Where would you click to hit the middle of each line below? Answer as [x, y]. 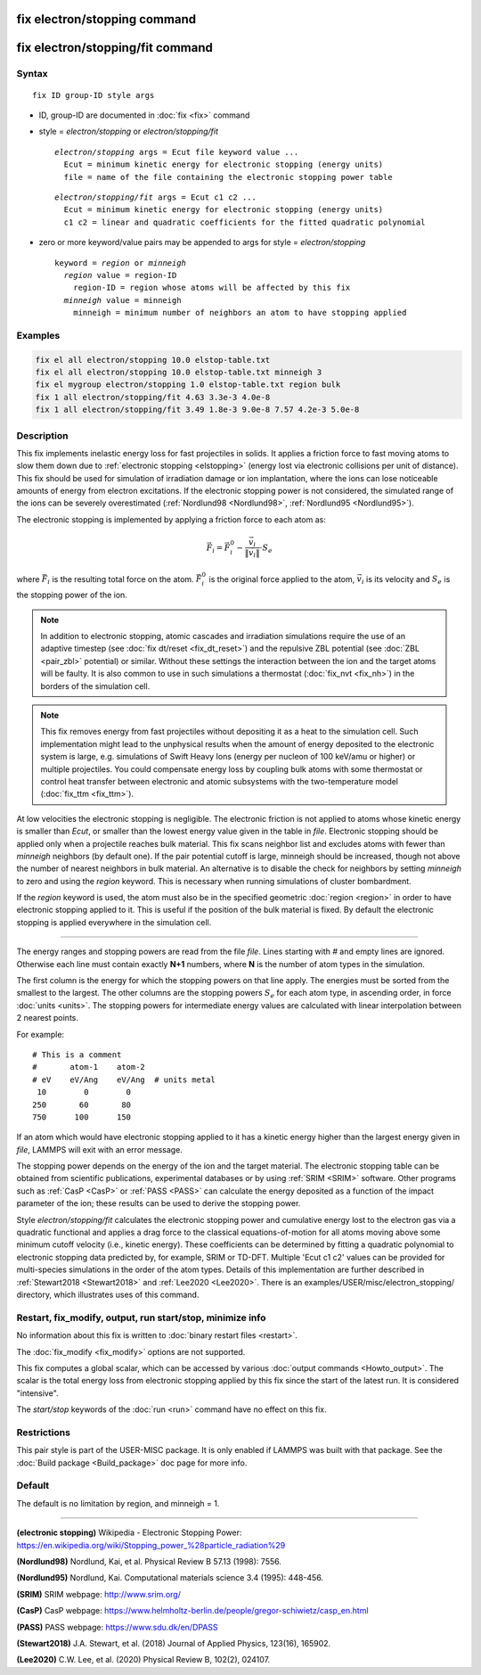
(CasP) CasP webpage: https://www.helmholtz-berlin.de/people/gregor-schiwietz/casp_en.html [192, 1611]
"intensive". [37, 1393]
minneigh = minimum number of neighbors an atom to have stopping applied [240, 313]
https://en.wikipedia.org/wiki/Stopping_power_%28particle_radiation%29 [151, 1545]
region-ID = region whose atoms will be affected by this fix [212, 288]
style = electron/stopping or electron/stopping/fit [128, 131]
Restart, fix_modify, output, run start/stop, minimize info [141, 1318]
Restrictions [44, 1433]
